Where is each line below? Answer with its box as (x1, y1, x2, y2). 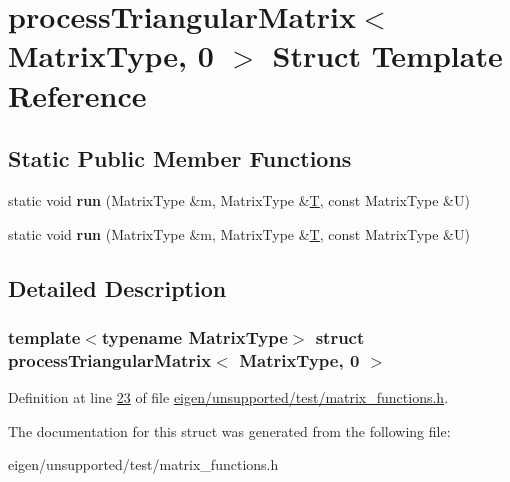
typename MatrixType (101, 324, 288, 349)
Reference (8, 74, 147, 115)
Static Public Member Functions (8, 143, 352, 174)
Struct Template (272, 35, 503, 76)
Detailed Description (8, 272, 227, 303)
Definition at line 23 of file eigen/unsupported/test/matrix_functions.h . (8, 387, 449, 408)
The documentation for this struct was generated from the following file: (8, 420, 451, 441)
